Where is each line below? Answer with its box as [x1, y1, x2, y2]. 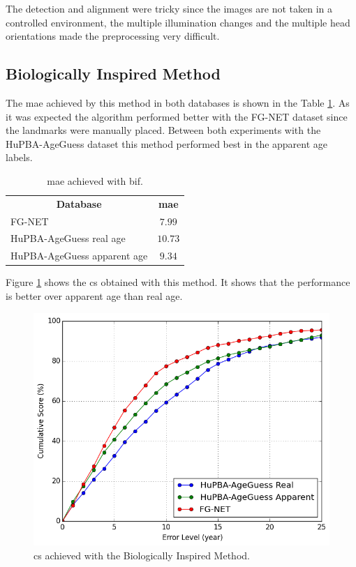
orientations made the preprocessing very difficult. [6, 29, 220, 43]
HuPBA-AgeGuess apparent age [10, 248, 148, 263]
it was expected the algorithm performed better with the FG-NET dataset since [6, 109, 348, 123]
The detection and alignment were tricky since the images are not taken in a [6, 1, 333, 15]
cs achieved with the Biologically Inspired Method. [34, 547, 250, 562]
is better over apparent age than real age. [6, 289, 183, 303]
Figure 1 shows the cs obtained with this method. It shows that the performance [6, 275, 350, 289]
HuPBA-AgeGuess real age [10, 231, 126, 245]
